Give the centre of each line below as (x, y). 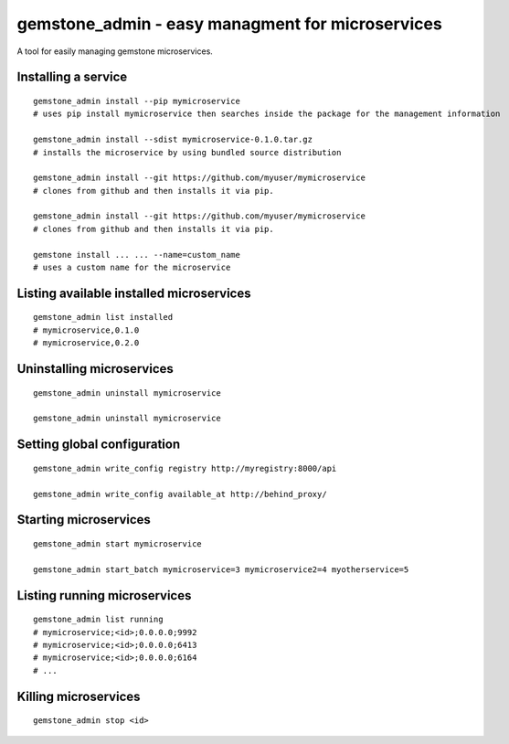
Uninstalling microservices (95, 369)
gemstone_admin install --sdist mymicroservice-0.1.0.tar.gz (173, 140)
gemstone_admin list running (98, 620)
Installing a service (72, 77)
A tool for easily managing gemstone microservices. (115, 51)
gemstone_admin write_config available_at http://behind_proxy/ (180, 494)
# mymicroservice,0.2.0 (86, 343)
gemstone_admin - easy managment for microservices (229, 24)
